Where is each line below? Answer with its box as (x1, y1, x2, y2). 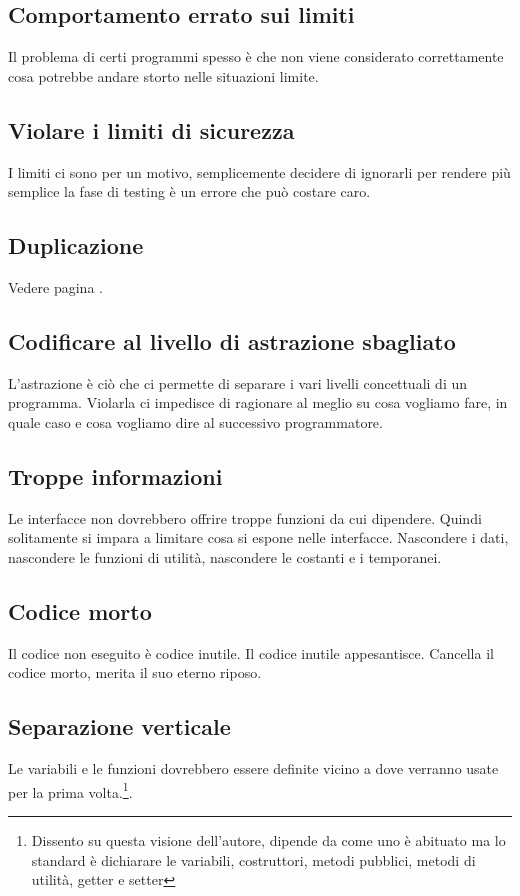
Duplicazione (8, 230, 144, 261)
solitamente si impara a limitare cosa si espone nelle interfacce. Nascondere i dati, (8, 527, 509, 548)
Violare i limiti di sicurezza (8, 114, 295, 145)
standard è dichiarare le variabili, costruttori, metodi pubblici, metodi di (31, 849, 476, 870)
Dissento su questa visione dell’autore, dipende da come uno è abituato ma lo (31, 829, 506, 850)
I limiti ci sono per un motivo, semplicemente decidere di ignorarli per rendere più (8, 161, 511, 182)
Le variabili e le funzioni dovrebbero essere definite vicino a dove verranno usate (8, 758, 499, 779)
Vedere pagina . (8, 276, 103, 297)
